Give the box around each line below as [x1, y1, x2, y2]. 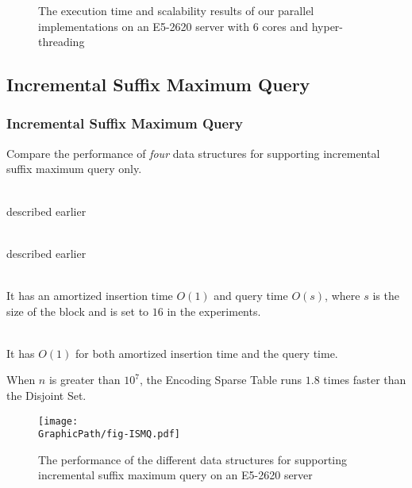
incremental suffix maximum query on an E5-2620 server [38, 467, 313, 483]
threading [38, 33, 85, 50]
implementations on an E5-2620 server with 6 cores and [38, 17, 309, 34]
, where [325, 286, 360, 303]
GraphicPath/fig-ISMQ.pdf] [38, 428, 180, 440]
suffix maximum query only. [6, 160, 142, 177]
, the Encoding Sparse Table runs [139, 371, 302, 388]
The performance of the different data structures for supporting [38, 451, 348, 467]
